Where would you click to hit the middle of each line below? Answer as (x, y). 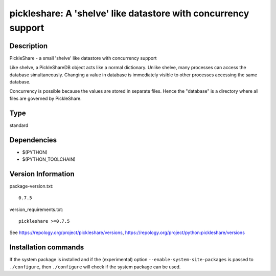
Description (29, 46)
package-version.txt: (31, 186)
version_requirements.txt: (36, 209)
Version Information (42, 174)
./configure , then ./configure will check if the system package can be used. (95, 267)
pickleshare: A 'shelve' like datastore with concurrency (129, 13)
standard (19, 125)
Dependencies (33, 140)
